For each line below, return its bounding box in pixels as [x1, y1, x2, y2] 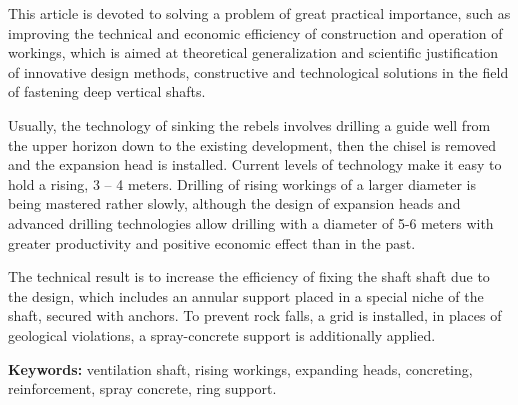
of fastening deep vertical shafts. [8, 81, 206, 102]
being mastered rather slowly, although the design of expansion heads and [8, 193, 461, 214]
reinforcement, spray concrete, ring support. [8, 378, 277, 399]
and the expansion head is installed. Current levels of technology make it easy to [8, 154, 502, 175]
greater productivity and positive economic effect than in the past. [8, 232, 416, 253]
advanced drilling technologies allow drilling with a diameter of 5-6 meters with [8, 212, 494, 233]
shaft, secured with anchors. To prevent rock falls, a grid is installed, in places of [8, 305, 502, 326]
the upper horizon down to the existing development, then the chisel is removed [8, 134, 496, 155]
